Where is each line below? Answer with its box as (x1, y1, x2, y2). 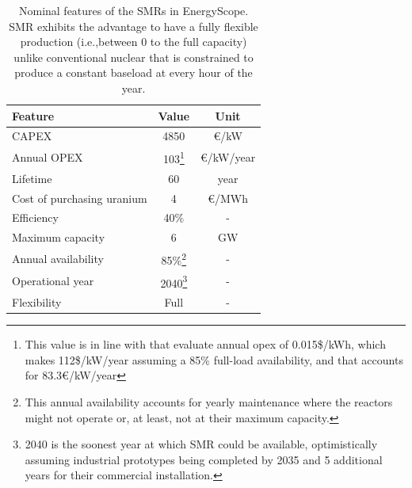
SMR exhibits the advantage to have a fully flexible (9, 17, 258, 34)
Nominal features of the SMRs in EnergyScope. (18, 2, 249, 18)
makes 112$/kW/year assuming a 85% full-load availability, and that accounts (25, 351, 403, 368)
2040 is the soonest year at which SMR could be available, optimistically (25, 436, 378, 452)
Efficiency (12, 209, 59, 226)
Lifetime (12, 170, 52, 186)
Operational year (12, 273, 94, 289)
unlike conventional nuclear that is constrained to (13, 48, 254, 65)
